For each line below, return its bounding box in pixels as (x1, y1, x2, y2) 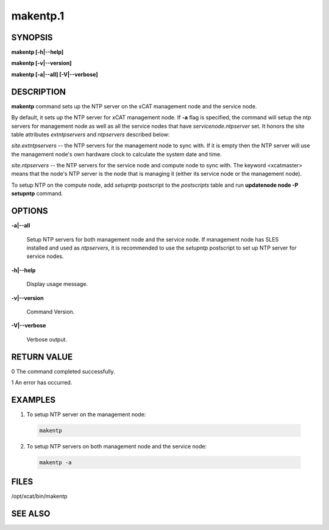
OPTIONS (11, 206, 48, 216)
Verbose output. (26, 335, 67, 343)
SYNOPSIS (11, 32, 53, 43)
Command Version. (26, 308, 75, 315)
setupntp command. (11, 190, 63, 197)
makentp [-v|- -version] (11, 60, 72, 67)
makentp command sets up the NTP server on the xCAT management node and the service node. (11, 102, 257, 110)
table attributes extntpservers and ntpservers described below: (11, 131, 170, 138)
